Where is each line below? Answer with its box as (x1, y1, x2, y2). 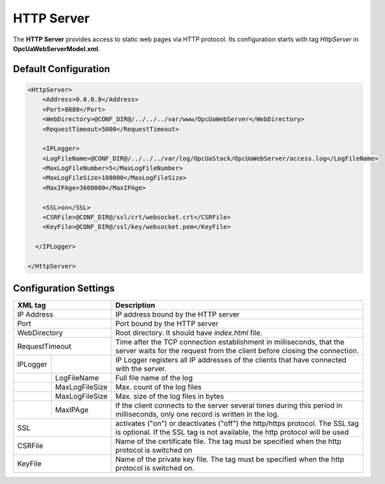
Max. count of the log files (115, 382, 202, 392)
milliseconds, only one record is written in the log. (115, 410, 279, 420)
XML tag (17, 300, 46, 310)
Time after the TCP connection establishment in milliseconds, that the (115, 337, 345, 347)
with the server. (115, 364, 167, 374)
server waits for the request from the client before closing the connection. (115, 346, 360, 356)
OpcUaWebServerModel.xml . (13, 44, 101, 53)
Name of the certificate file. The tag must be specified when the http (115, 436, 342, 446)
